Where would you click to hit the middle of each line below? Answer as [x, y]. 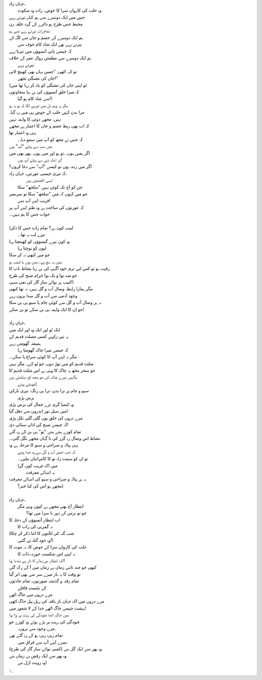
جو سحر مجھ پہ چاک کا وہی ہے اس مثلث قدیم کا [52, 370]
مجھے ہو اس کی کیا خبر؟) [41, 486]
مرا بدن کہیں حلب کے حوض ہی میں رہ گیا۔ [47, 112]
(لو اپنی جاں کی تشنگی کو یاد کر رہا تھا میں [48, 85]
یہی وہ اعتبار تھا [23, 133]
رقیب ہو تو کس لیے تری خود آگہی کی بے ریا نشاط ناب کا [59, 268]
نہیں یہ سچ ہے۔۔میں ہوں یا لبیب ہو [36, 262]
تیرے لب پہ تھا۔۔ [32, 234]
